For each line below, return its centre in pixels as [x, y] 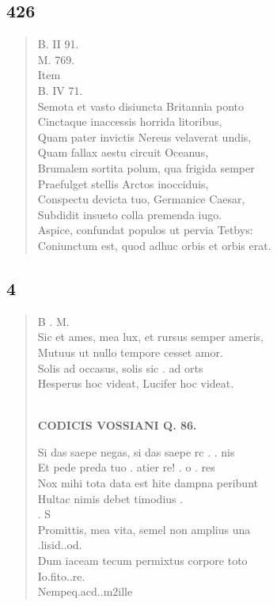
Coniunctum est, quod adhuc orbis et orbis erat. [154, 245]
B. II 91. [58, 44]
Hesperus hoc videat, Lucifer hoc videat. [136, 383]
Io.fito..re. [61, 576]
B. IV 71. [60, 90]
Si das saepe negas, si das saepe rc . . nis [136, 451]
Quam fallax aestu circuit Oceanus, [123, 152]
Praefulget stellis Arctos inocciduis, [123, 183]
